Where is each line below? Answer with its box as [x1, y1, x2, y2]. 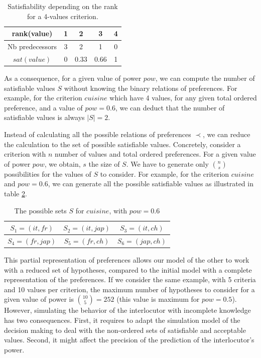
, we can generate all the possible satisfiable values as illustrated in [48, 178, 253, 189]
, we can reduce [202, 129, 250, 139]
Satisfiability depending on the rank [8, 1, 118, 11]
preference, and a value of [4, 102, 83, 112]
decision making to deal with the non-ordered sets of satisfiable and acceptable [4, 324, 246, 335]
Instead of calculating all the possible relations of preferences [4, 129, 191, 139]
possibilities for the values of [4, 168, 91, 179]
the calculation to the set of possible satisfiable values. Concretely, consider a [4, 139, 241, 149]
